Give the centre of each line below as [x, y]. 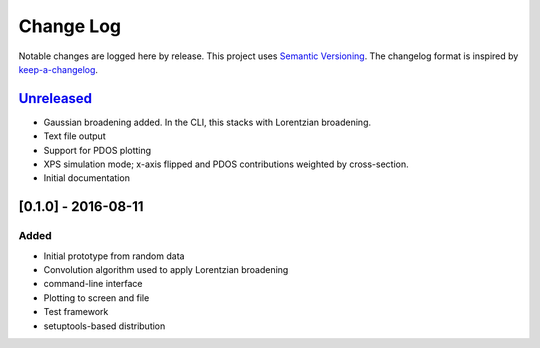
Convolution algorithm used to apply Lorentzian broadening [166, 269]
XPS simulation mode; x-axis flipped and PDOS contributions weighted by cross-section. [226, 164]
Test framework [76, 312]
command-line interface [93, 284]
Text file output [74, 136]
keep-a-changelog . [58, 69]
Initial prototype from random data [114, 256]
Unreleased [55, 98]
